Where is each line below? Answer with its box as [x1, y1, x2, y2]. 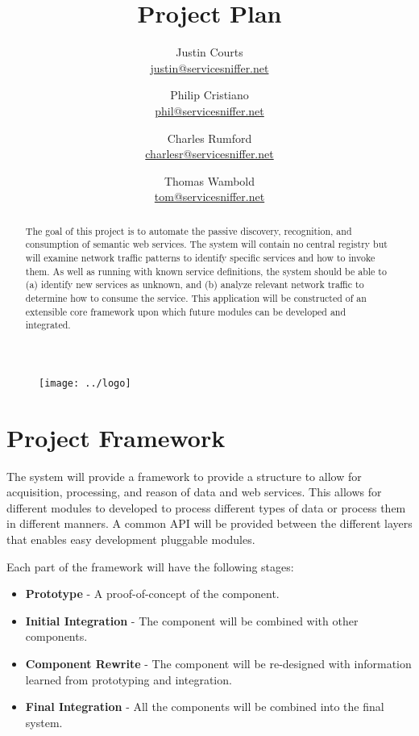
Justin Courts [176, 44, 243, 61]
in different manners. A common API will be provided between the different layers [6, 515, 413, 532]
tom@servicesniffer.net [154, 188, 265, 205]
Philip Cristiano [170, 86, 249, 103]
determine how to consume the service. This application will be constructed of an [25, 291, 367, 304]
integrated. [25, 318, 71, 332]
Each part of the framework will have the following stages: [6, 558, 294, 575]
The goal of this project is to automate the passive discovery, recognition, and [25, 224, 352, 237]
